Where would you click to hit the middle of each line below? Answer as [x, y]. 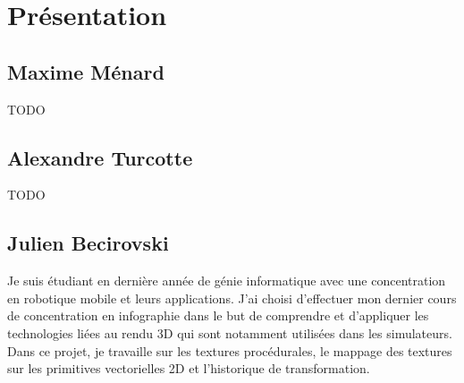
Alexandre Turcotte [100, 157]
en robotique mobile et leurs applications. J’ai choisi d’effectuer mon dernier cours [232, 298]
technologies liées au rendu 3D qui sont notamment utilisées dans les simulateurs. [230, 332]
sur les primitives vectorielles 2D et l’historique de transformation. [189, 368]
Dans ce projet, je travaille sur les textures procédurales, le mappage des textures [230, 350]
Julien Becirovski [88, 243]
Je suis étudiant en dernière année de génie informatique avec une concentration [227, 281]
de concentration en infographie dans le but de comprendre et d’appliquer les [218, 315]
